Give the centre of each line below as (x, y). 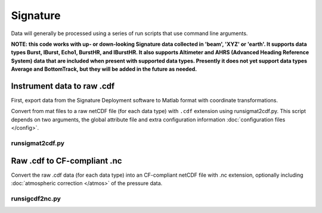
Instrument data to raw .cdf (63, 86)
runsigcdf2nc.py (36, 198)
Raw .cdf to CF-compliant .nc (66, 161)
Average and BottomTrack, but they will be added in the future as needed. (104, 69)
